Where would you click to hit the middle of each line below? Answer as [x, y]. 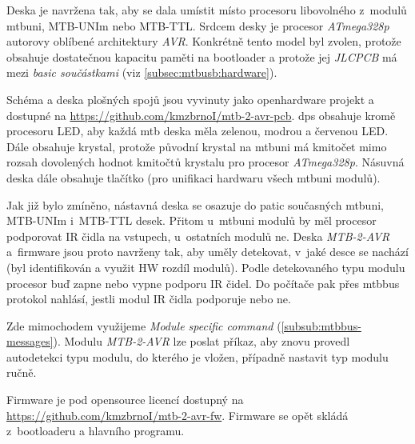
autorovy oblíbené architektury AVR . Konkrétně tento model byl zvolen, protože [204, 41]
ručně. [22, 372]
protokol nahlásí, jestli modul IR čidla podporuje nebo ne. [149, 299]
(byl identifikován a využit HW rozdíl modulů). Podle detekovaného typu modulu [206, 267]
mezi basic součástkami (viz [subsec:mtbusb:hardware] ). [142, 72]
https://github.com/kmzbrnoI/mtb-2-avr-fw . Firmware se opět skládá [178, 415]
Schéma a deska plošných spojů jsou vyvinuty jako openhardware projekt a [190, 99]
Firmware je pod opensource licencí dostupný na [125, 400]
